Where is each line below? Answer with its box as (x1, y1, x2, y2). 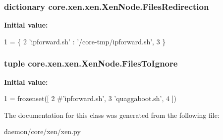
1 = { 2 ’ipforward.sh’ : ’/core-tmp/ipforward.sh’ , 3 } (4, 36, 166, 46)
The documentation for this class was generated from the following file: (4, 109, 220, 120)
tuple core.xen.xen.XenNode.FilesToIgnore (4, 57, 178, 70)
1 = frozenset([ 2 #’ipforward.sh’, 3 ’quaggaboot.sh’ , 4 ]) (4, 93, 177, 104)
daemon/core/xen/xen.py (4, 126, 81, 137)
